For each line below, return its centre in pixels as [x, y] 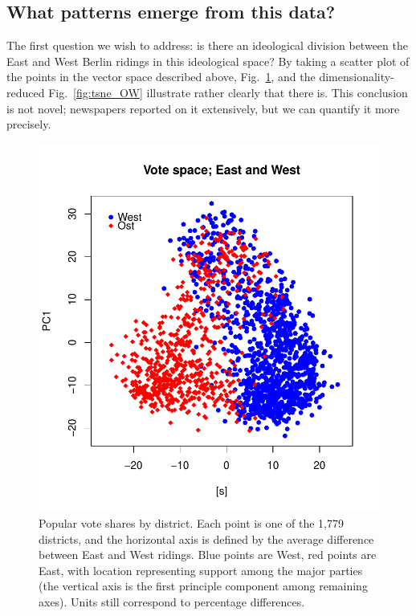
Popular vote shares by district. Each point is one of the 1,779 [191, 522]
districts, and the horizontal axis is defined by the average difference [206, 538]
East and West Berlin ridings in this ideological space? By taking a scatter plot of [208, 61]
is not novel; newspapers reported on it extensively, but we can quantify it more [203, 108]
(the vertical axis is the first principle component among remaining [203, 586]
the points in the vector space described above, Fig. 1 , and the [161, 77]
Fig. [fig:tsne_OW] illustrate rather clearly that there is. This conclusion [228, 92]
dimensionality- [357, 77]
